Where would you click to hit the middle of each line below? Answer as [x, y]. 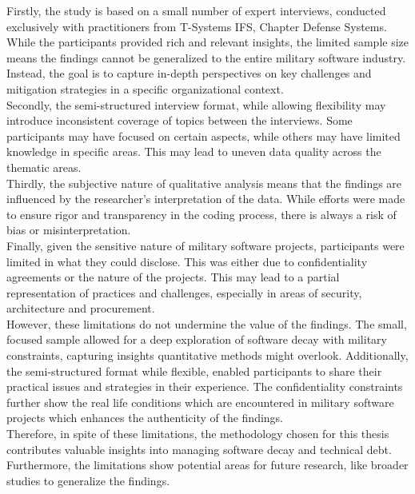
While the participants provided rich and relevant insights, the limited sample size [207, 42]
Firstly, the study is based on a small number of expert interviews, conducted [196, 10]
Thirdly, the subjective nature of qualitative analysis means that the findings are [204, 183]
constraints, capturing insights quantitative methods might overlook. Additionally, [207, 355]
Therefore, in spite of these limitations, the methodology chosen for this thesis [198, 434]
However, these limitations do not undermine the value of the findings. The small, [207, 323]
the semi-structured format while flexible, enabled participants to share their [194, 370]
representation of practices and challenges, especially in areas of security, [184, 292]
